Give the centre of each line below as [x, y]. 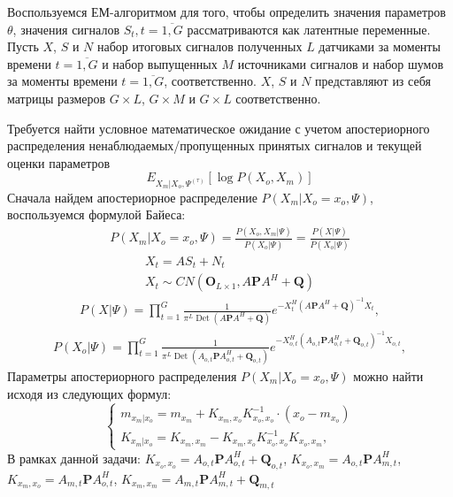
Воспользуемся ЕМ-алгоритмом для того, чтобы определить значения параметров [226, 11]
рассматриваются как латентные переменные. [309, 29]
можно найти [388, 376]
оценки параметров [59, 162]
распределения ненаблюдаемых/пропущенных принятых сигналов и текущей [215, 145]
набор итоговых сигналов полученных [200, 46]
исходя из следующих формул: [89, 393]
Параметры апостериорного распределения [122, 376]
